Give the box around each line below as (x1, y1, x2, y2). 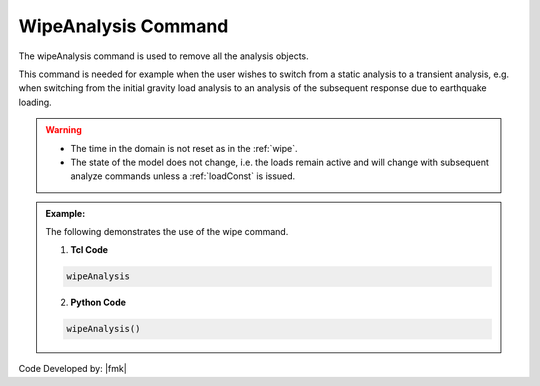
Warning (45, 124, 82, 136)
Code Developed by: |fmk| (18, 363, 127, 375)
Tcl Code (70, 244, 109, 256)
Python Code (70, 296, 127, 309)
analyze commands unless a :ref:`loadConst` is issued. (70, 170, 296, 182)
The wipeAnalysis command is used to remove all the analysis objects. (18, 50, 309, 62)
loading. (18, 96, 52, 108)
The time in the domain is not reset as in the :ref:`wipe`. (70, 142, 299, 154)
